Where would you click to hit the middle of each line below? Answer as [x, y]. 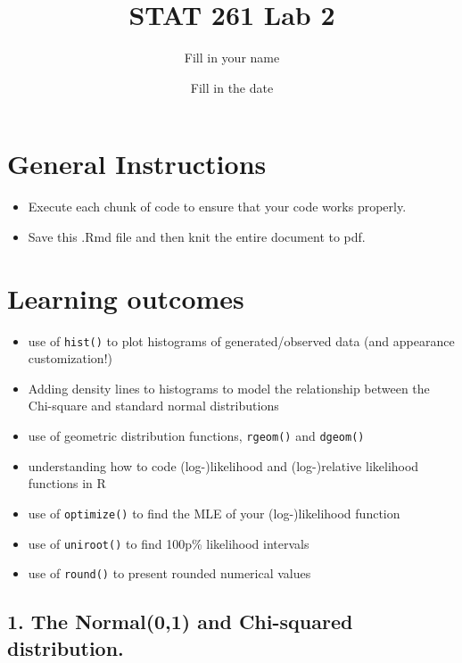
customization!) [70, 358]
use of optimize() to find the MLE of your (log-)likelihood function [214, 513]
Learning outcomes [126, 298]
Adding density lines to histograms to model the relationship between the [229, 388]
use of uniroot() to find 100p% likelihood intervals [169, 543]
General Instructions [137, 164]
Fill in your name [232, 58]
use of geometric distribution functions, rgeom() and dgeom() [196, 435]
